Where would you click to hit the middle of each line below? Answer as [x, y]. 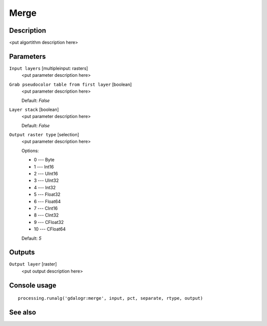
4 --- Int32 [45, 187]
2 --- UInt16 [46, 174]
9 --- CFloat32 [49, 222]
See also [23, 312]
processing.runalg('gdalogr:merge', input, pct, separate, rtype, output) [111, 298]
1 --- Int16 [44, 166]
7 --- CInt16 [46, 208]
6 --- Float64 [47, 201]
